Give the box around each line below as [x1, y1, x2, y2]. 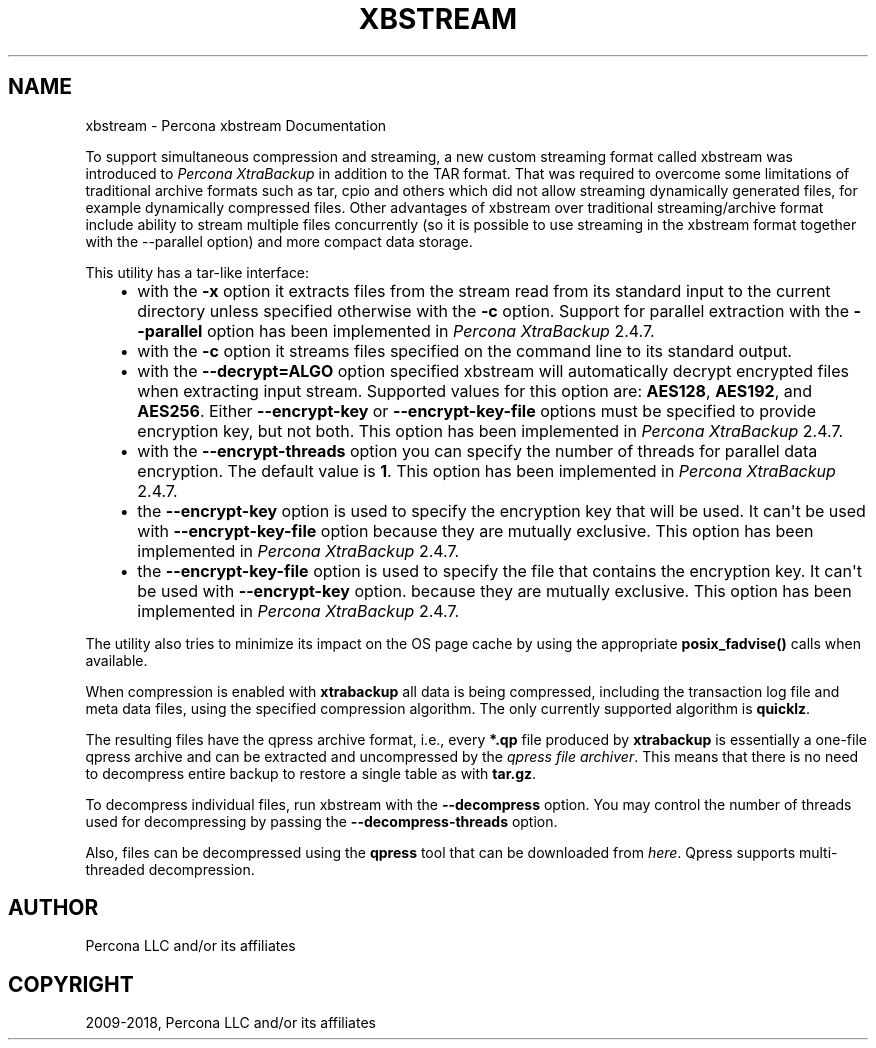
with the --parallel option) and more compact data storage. [85, 232, 473, 250]
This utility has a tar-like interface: [85, 263, 310, 281]
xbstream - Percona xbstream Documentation [85, 116, 387, 134]
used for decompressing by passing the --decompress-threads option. [85, 812, 558, 830]
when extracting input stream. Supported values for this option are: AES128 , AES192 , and [137, 380, 812, 401]
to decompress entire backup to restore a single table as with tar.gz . [85, 764, 537, 782]
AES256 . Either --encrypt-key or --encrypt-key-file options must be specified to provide [137, 400, 816, 421]
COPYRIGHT [8, 971, 134, 997]
